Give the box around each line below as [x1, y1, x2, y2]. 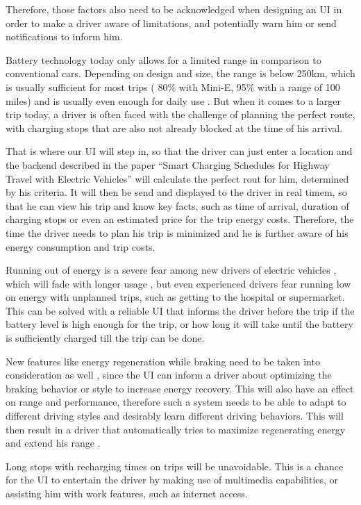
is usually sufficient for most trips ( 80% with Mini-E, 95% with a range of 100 [6, 79, 340, 94]
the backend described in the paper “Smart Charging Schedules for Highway [6, 157, 330, 172]
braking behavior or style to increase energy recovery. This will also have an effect [6, 381, 354, 395]
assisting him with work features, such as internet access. [6, 486, 248, 500]
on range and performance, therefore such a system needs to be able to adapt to [6, 395, 346, 409]
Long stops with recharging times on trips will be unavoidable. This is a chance [6, 458, 344, 473]
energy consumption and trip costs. [6, 239, 156, 254]
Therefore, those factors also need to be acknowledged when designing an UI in [6, 2, 342, 16]
